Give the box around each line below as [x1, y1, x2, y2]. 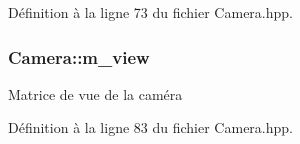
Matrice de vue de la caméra [8, 83, 183, 104]
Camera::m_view [8, 44, 150, 69]
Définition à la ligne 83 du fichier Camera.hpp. [8, 117, 293, 138]
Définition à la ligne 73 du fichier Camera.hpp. [8, 2, 293, 22]
